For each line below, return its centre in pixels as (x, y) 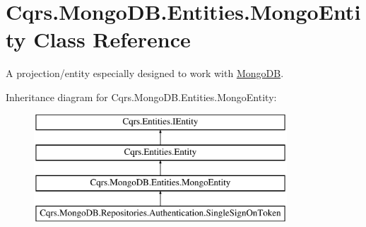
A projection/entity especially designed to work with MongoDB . (145, 73)
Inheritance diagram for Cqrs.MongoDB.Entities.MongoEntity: (141, 97)
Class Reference (112, 39)
